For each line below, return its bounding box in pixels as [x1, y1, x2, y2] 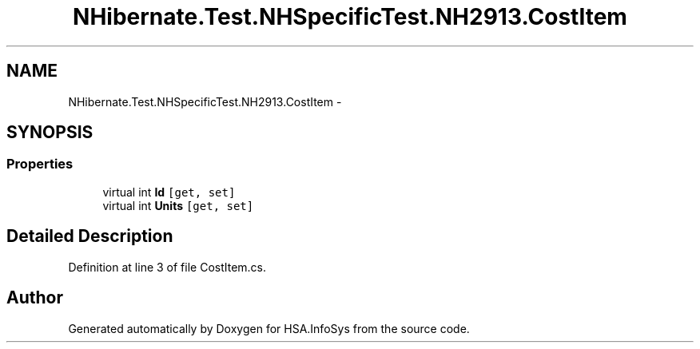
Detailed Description [6, 226, 173, 247]
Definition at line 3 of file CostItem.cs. [68, 260, 267, 274]
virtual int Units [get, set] [102, 198, 254, 212]
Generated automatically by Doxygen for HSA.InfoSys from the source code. [68, 321, 470, 335]
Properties [6, 156, 74, 173]
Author [6, 288, 63, 308]
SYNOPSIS [6, 122, 93, 143]
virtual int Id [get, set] [102, 184, 236, 199]
